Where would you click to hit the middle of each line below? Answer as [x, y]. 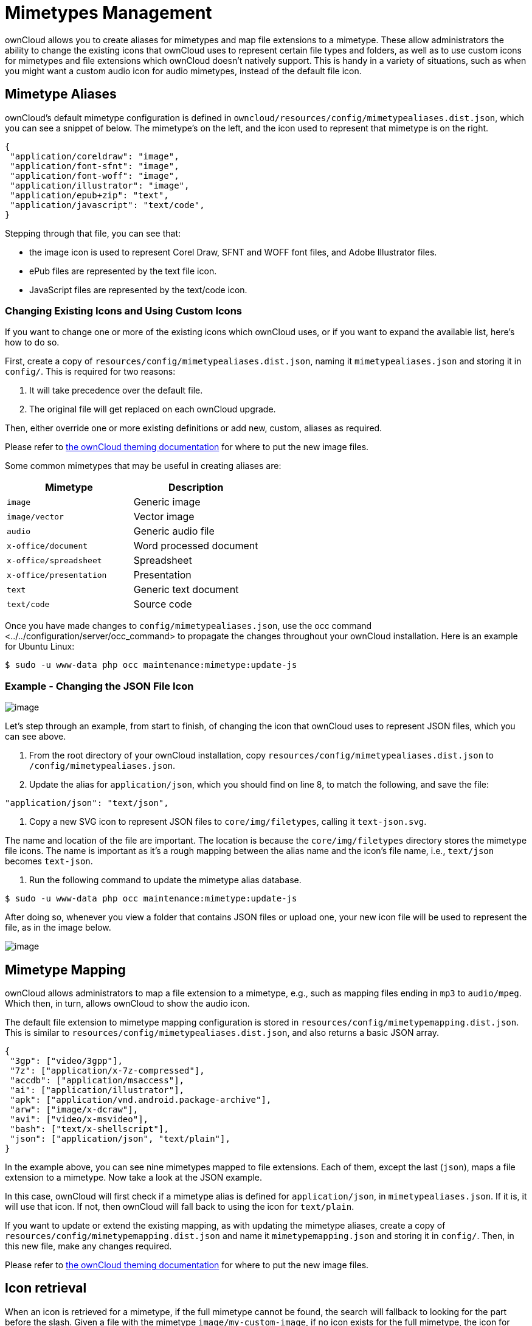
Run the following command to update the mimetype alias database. [165, 880]
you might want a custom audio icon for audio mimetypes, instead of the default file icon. [183, 71]
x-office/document [47, 546]
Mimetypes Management [109, 13]
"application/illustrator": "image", [100, 185]
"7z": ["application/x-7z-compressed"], [107, 1070]
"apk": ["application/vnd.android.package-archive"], [141, 1099]
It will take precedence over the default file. [116, 391]
